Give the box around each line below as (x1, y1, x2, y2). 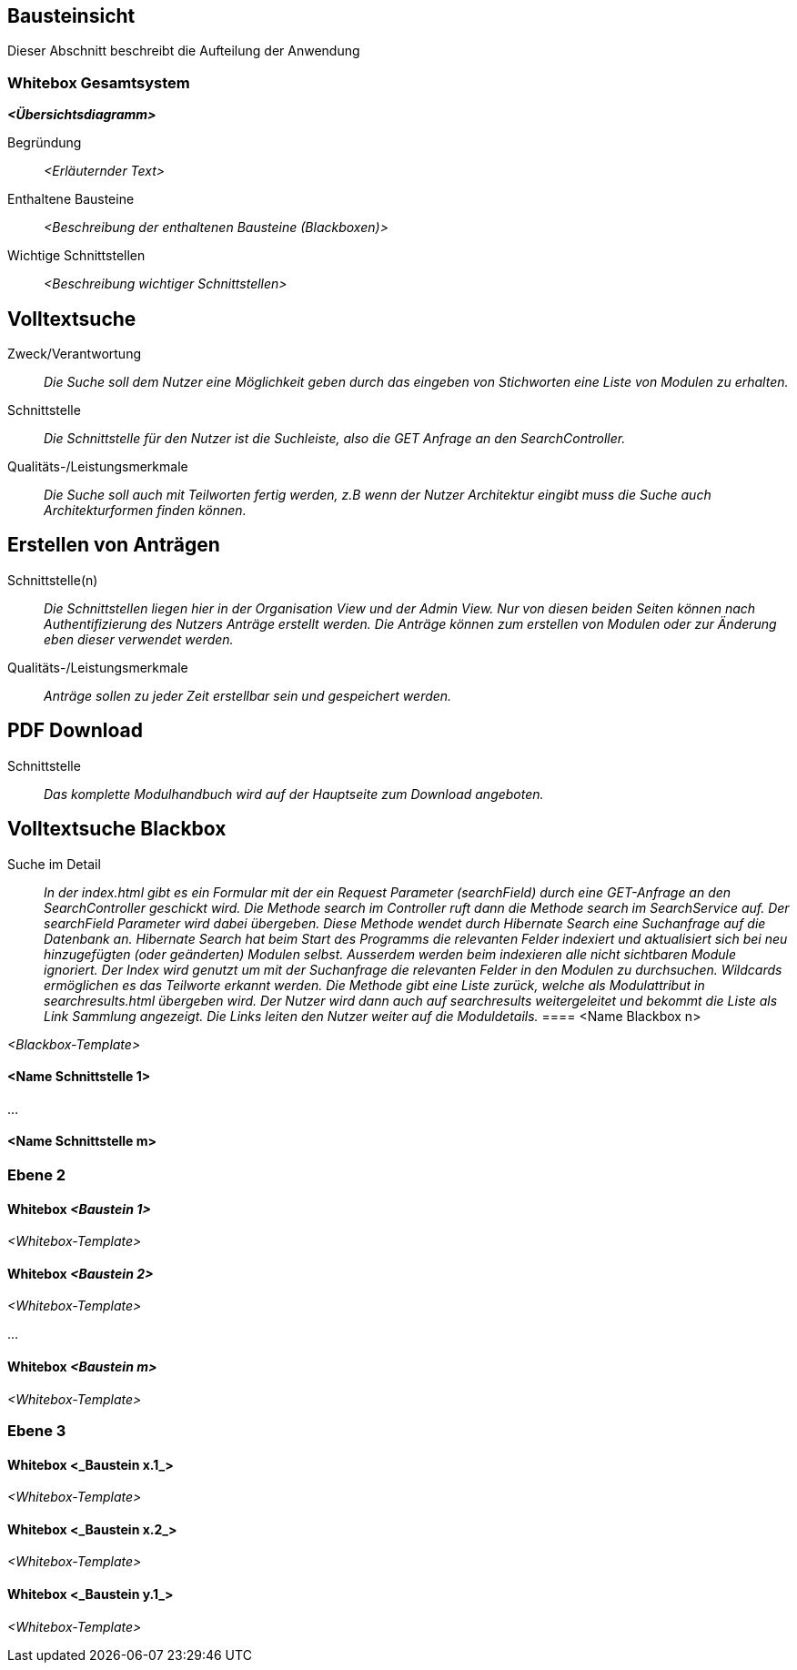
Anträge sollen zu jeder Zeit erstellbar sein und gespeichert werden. (44, 687, 452, 703)
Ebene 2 (7, 1165, 66, 1184)
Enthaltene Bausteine (7, 191, 135, 207)
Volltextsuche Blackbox (7, 817, 227, 841)
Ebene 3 (7, 1422, 66, 1441)
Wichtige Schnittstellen (7, 248, 146, 264)
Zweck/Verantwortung (7, 346, 141, 362)
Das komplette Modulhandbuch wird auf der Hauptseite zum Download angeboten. (44, 785, 544, 802)
